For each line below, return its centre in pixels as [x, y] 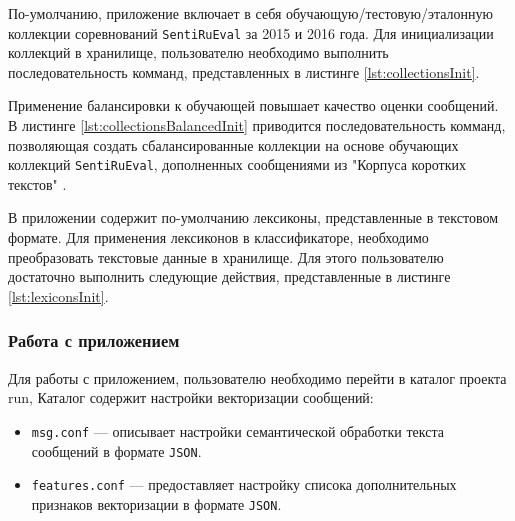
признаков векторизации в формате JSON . [156, 503]
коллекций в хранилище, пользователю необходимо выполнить [198, 52]
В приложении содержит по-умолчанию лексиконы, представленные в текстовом [253, 217]
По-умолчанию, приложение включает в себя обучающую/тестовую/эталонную [251, 13]
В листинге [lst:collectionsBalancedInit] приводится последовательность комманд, [257, 125]
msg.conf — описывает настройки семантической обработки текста [237, 430]
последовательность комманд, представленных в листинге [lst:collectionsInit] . [244, 71]
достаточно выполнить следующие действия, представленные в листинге [229, 276]
